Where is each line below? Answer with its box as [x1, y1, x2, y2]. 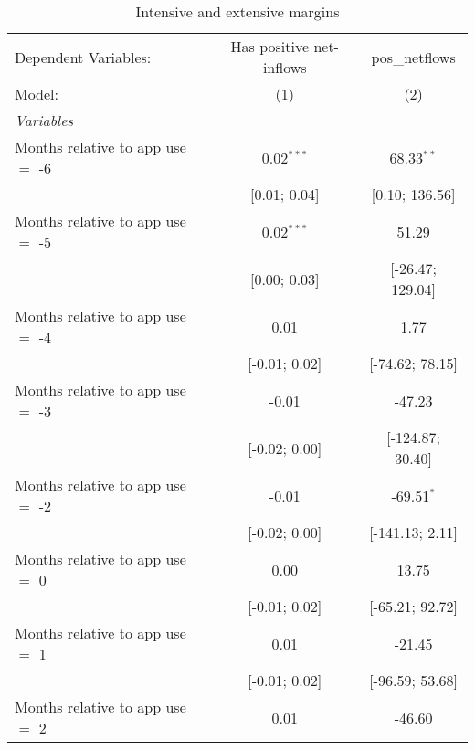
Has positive [230, 36, 310, 57]
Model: [15, 83, 59, 104]
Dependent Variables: [15, 46, 152, 68]
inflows [262, 57, 307, 78]
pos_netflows [371, 46, 456, 68]
